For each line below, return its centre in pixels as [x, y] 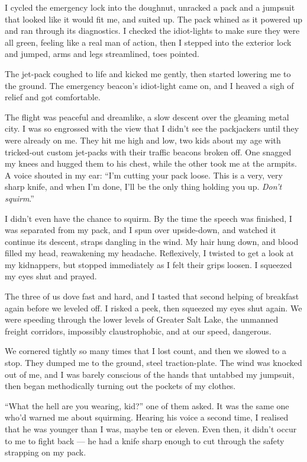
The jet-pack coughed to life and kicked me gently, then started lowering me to [148, 73]
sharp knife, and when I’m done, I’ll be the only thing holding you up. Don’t [143, 187]
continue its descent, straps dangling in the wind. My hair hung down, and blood [152, 241]
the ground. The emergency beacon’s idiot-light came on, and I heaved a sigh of [149, 85]
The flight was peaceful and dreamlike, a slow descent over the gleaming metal [147, 117]
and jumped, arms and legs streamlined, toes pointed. [102, 54]
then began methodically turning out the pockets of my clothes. [120, 386]
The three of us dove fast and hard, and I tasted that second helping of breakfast [152, 296]
